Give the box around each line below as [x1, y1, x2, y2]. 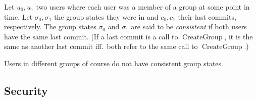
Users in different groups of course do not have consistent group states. [4, 58, 223, 68]
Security [4, 82, 48, 98]
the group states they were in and [54, 11, 159, 22]
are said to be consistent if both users [131, 21, 247, 32]
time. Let [4, 11, 33, 22]
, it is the [224, 31, 253, 41]
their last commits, [178, 11, 236, 22]
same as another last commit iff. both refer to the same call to [4, 41, 198, 52]
